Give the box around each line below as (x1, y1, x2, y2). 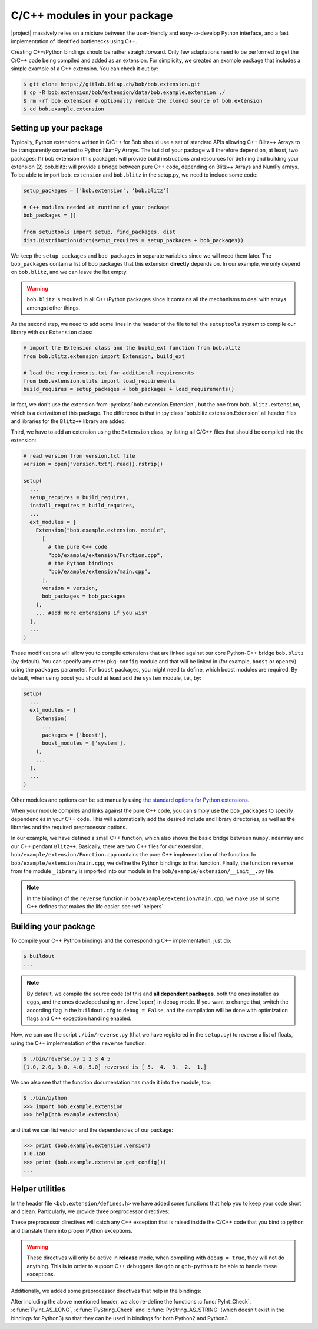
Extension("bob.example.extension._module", (35, 527, 167, 534)
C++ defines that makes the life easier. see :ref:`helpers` (26, 903, 164, 910)
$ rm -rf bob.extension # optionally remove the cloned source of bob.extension (23, 97, 263, 104)
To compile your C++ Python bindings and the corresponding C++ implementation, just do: (11, 937, 232, 944)
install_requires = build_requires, (29, 502, 135, 509)
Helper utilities (11, 1184, 66, 1194)
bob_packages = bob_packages (42, 593, 126, 600)
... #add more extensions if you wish (35, 610, 148, 617)
